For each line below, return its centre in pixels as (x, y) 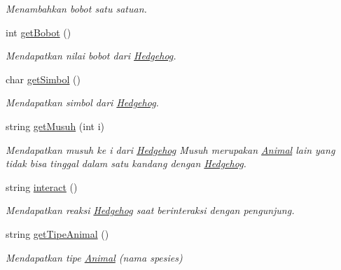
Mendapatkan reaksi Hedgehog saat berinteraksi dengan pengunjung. (150, 210)
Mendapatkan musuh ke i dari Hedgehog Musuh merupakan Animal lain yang (170, 149)
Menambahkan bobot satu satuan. (76, 8)
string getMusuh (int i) (55, 126)
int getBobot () (39, 32)
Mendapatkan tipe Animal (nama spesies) (94, 257)
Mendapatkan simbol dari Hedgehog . (82, 102)
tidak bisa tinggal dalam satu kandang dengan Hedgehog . (126, 163)
